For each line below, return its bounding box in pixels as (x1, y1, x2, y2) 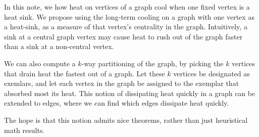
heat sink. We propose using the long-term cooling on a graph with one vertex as (4, 11, 254, 22)
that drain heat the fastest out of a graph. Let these (4, 68, 165, 78)
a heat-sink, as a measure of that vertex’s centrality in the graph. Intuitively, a (4, 21, 247, 32)
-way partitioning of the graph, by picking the (81, 58, 224, 68)
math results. (4, 124, 45, 135)
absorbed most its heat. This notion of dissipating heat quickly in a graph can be (4, 87, 255, 98)
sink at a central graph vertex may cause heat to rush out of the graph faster (4, 31, 243, 41)
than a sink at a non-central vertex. (4, 41, 114, 52)
